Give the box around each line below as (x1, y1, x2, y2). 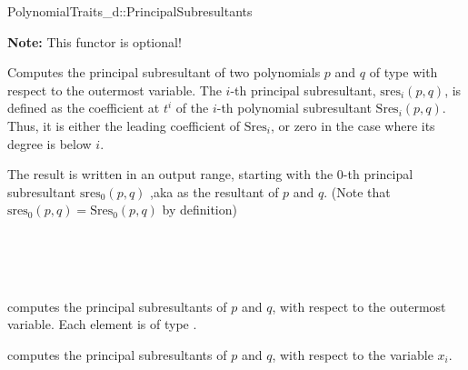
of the (175, 98, 209, 117)
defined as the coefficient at (7, 98, 160, 117)
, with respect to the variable (272, 345, 433, 364)
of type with (369, 63, 438, 82)
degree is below (7, 134, 92, 153)
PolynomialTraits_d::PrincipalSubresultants (7, 2, 253, 20)
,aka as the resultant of (150, 182, 279, 201)
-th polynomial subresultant (216, 98, 372, 117)
